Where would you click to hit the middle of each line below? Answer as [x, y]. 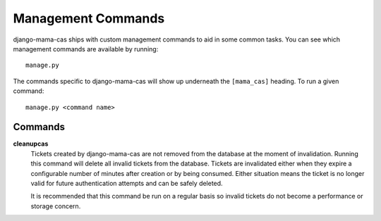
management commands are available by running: [86, 49]
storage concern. [56, 206]
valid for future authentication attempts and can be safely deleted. [127, 183]
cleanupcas [31, 144]
